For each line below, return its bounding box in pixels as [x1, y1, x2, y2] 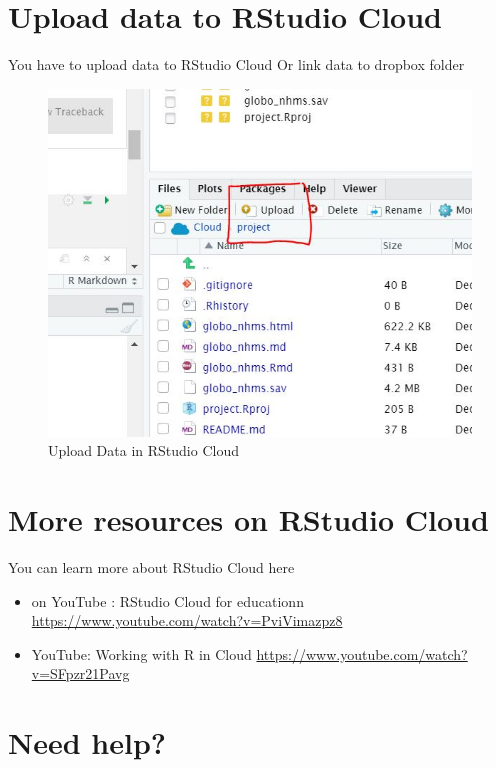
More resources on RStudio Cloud [8, 498, 489, 539]
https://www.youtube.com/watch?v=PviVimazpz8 [31, 610, 343, 631]
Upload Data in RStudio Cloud [48, 440, 239, 461]
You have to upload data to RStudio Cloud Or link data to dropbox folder [8, 54, 465, 75]
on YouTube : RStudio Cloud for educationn [31, 590, 304, 611]
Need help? [8, 722, 167, 763]
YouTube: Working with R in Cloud [31, 643, 252, 664]
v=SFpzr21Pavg [31, 663, 130, 684]
